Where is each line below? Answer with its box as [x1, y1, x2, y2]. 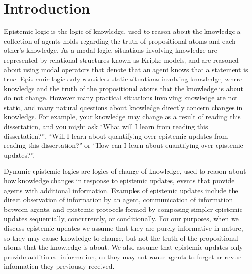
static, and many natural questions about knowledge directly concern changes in [4, 102, 243, 112]
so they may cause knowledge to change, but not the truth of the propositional [4, 232, 238, 242]
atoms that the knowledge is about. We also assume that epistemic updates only [4, 242, 243, 252]
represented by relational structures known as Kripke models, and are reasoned [4, 54, 239, 64]
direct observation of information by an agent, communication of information [4, 194, 233, 205]
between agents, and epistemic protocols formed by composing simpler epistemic [4, 204, 243, 214]
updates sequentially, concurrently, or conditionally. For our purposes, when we [4, 213, 239, 224]
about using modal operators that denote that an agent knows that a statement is [4, 64, 248, 74]
